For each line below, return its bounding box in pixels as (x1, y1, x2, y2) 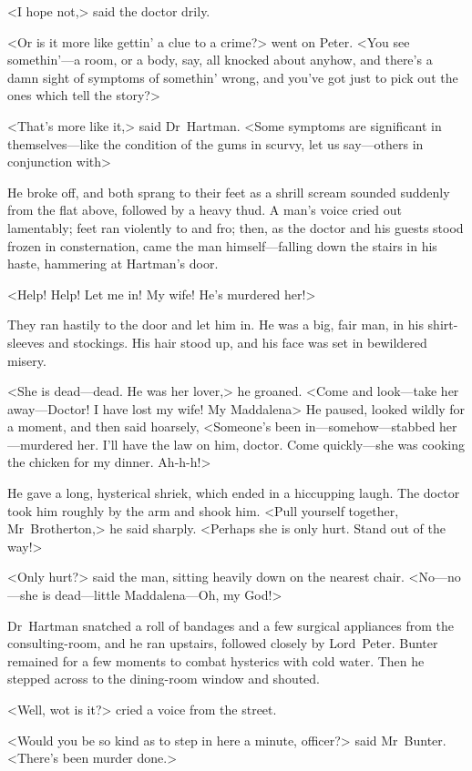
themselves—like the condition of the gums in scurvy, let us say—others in (7, 134, 424, 153)
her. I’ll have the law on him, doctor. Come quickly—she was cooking (77, 434, 465, 453)
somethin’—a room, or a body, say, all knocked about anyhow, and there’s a (7, 50, 433, 69)
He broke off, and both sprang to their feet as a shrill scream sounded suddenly (7, 182, 450, 201)
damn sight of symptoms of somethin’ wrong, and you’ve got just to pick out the (7, 67, 458, 86)
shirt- (427, 315, 458, 334)
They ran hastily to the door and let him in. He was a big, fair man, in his (7, 315, 424, 334)
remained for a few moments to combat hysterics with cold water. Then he (7, 651, 425, 670)
